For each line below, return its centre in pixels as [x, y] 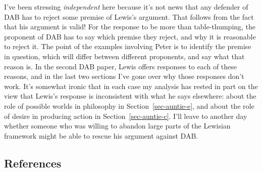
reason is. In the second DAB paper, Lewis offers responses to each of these [121, 66]
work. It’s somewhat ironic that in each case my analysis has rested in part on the [131, 86]
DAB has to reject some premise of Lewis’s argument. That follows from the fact [129, 16]
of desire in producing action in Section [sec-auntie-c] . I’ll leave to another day [126, 116]
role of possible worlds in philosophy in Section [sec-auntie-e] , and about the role [129, 105]
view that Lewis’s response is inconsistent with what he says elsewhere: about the [130, 96]
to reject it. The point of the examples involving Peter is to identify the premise [128, 46]
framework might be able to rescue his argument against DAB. [101, 135]
